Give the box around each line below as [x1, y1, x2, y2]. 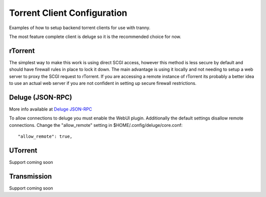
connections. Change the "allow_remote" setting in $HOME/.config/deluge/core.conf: [9, 122, 183, 128]
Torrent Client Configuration [9, 7, 128, 18]
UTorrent [9, 146, 37, 155]
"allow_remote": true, [18, 134, 73, 139]
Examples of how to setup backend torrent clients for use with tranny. [9, 25, 150, 31]
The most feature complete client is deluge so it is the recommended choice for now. [9, 34, 182, 39]
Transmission [9, 172, 52, 180]
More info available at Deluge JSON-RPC [9, 106, 92, 112]
